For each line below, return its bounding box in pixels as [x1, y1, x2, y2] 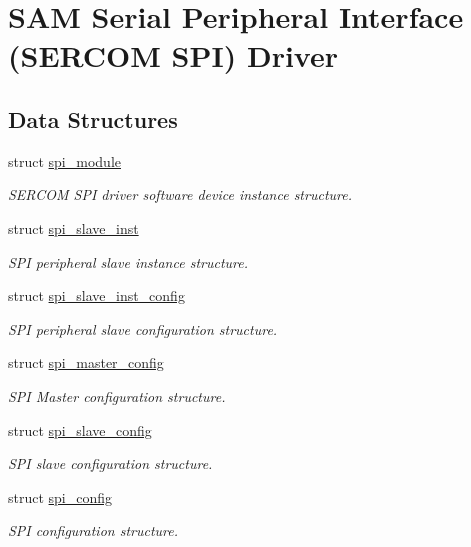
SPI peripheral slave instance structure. [8, 251, 248, 272]
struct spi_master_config [8, 352, 164, 373]
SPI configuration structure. [8, 520, 179, 541]
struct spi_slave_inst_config [8, 285, 185, 306]
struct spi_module [8, 150, 121, 171]
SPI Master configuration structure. [8, 385, 226, 406]
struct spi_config [8, 486, 113, 507]
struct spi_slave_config [8, 419, 152, 440]
